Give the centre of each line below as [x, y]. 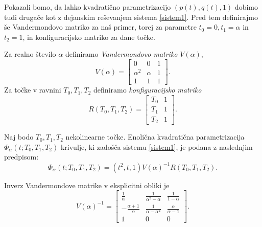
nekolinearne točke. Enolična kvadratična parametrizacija [155, 137]
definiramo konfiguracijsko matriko [148, 90]
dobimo [246, 7]
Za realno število [30, 54]
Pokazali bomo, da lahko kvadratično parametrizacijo [88, 7]
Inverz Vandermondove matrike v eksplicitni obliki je [87, 185]
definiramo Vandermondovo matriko [121, 54]
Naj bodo [19, 137]
